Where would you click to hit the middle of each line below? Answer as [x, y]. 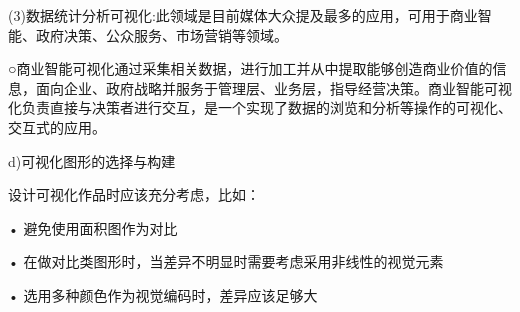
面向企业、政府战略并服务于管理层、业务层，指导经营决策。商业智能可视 [273, 87]
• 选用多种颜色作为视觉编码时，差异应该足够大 [163, 294]
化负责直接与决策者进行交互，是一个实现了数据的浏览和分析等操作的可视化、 [260, 107]
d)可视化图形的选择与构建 [92, 160]
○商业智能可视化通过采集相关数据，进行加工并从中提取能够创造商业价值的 [250, 68]
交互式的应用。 [57, 126]
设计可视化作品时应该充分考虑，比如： [134, 194]
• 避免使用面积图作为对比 [93, 227]
